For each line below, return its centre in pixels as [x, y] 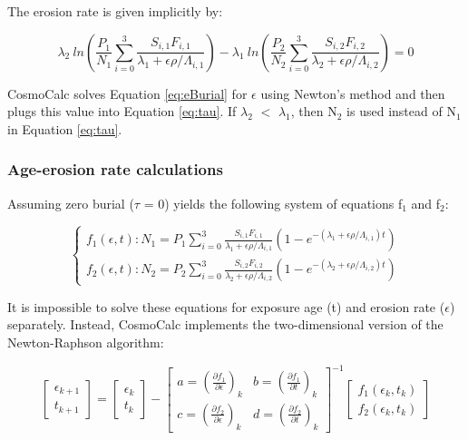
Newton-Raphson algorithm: [86, 342]
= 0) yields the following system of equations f [273, 203]
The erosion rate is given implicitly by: [115, 11]
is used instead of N [401, 111]
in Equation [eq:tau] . [65, 128]
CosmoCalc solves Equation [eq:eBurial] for [127, 93]
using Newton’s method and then [353, 93]
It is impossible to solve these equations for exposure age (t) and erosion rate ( [226, 306]
